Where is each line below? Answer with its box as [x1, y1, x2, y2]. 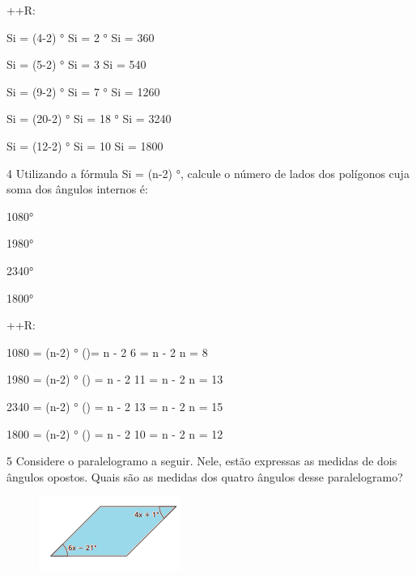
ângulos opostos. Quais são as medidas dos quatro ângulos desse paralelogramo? [6, 468, 403, 485]
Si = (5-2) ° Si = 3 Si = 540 [6, 56, 146, 73]
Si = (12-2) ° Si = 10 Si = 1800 [6, 137, 163, 154]
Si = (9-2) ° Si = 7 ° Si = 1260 [6, 83, 160, 100]
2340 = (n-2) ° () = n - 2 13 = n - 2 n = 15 [6, 397, 223, 414]
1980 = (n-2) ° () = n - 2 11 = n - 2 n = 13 [6, 371, 223, 388]
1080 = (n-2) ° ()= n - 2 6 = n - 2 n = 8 [6, 343, 208, 360]
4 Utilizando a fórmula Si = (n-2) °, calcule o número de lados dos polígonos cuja [6, 164, 410, 181]
